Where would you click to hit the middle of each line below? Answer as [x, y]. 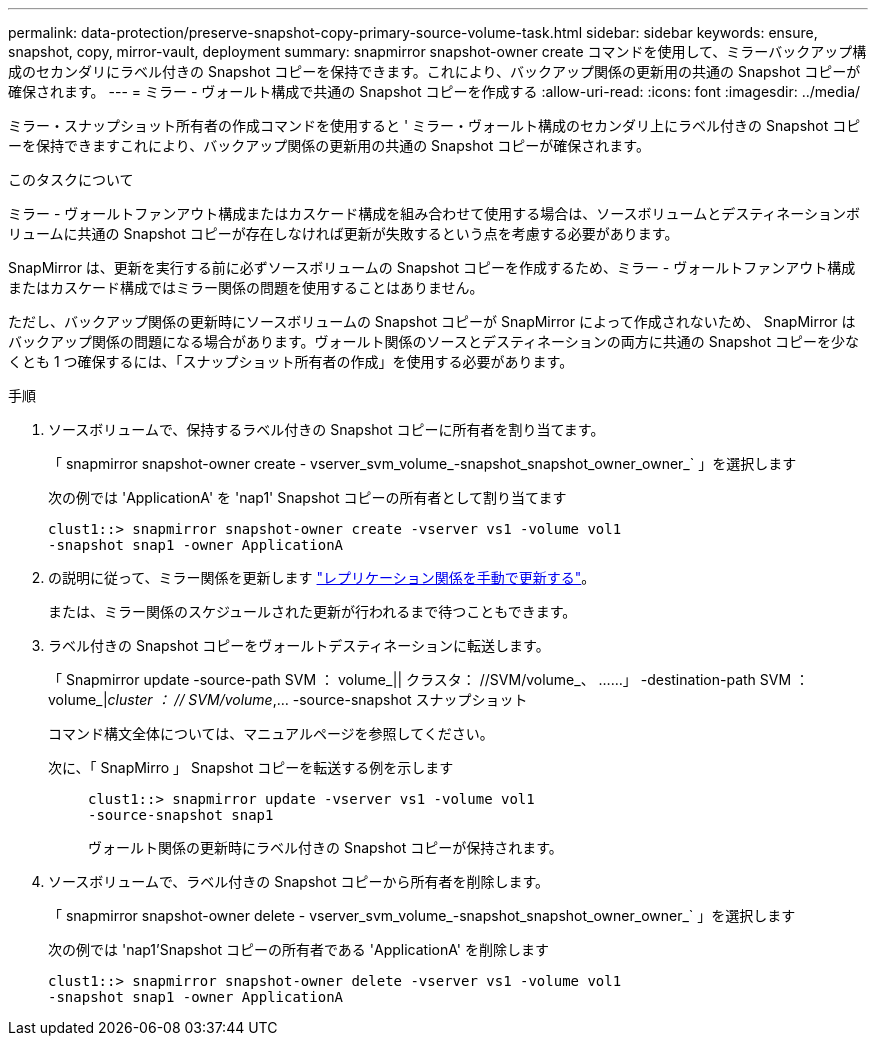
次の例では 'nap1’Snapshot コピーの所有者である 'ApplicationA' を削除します [298, 949]
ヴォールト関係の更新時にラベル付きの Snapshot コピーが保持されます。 [325, 847]
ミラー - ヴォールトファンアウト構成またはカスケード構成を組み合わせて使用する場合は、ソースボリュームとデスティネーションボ [434, 213]
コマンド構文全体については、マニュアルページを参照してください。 [271, 733]
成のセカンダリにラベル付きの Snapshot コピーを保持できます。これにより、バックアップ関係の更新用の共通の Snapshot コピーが [434, 71]
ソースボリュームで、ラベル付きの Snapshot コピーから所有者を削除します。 [299, 881]
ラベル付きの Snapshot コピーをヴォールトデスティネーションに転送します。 [299, 645]
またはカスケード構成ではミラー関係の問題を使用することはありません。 [246, 287]
